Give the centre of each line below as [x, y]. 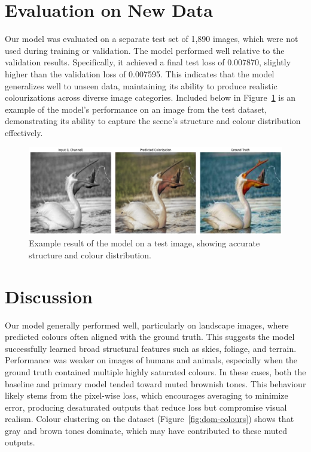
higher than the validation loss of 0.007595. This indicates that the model [140, 73]
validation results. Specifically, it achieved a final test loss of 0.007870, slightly [148, 62]
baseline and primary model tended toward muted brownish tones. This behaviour [155, 383]
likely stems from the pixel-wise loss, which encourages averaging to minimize [147, 395]
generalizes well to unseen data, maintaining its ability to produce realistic [141, 85]
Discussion [49, 296]
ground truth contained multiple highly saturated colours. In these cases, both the [155, 371]
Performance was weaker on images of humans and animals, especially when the [151, 360]
